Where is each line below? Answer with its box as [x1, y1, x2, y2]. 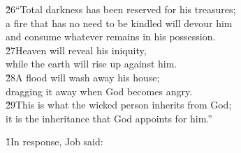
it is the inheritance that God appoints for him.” [6, 111, 212, 125]
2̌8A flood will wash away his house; [6, 70, 160, 84]
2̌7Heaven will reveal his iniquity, [6, 42, 147, 57]
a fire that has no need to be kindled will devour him [6, 15, 233, 30]
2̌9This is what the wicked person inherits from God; [6, 97, 232, 112]
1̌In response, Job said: [6, 134, 103, 149]
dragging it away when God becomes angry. [6, 83, 193, 98]
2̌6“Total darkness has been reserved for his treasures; [6, 2, 236, 16]
